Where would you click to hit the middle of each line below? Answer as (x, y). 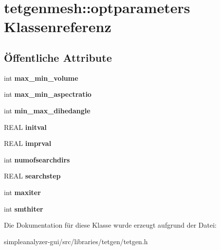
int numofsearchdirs (37, 159)
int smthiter (24, 208)
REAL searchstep (32, 176)
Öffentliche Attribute (58, 57)
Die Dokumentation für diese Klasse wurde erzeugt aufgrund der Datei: (110, 225)
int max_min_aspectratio (48, 94)
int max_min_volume (41, 78)
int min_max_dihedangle (47, 110)
